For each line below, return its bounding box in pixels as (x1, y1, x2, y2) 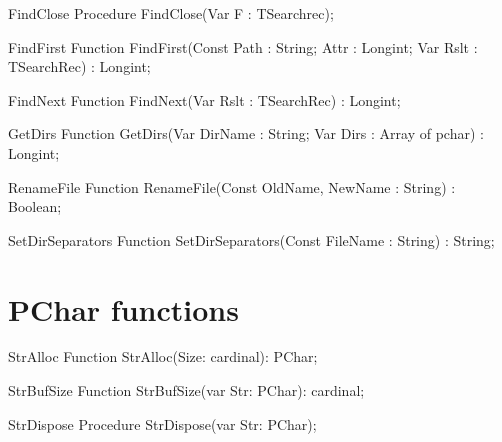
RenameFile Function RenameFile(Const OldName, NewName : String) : (8, 176, 456, 197)
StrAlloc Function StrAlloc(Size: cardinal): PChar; (8, 346, 318, 367)
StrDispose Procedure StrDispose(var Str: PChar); (8, 413, 317, 434)
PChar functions (8, 288, 239, 329)
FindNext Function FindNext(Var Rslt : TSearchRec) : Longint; (8, 89, 401, 110)
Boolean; (8, 196, 62, 217)
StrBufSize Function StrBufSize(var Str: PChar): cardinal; (8, 380, 365, 401)
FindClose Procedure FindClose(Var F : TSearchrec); (8, 3, 334, 23)
